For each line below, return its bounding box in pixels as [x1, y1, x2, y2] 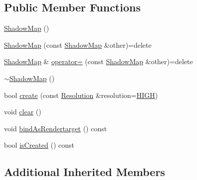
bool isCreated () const [4, 140, 74, 150]
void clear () [4, 106, 41, 117]
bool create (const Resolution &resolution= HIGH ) [4, 90, 158, 100]
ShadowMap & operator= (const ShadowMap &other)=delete [4, 56, 193, 67]
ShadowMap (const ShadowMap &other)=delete [4, 39, 152, 50]
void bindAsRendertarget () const [4, 123, 107, 133]
